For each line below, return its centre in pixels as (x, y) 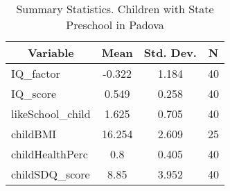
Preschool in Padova (115, 25)
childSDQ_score (51, 174)
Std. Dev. (170, 52)
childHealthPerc (50, 154)
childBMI (34, 134)
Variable (51, 52)
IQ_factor (36, 73)
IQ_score (34, 93)
